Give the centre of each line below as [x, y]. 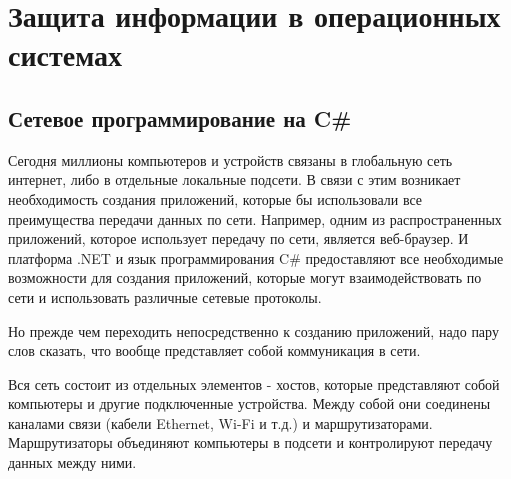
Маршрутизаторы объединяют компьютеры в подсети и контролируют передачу [250, 442]
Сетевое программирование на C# [180, 117]
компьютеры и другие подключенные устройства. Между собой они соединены [249, 403]
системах [65, 54]
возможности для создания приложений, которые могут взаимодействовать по [245, 277]
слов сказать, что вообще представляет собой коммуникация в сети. [214, 350]
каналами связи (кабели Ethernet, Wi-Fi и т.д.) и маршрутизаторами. [220, 422]
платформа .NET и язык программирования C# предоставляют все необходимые [256, 257]
